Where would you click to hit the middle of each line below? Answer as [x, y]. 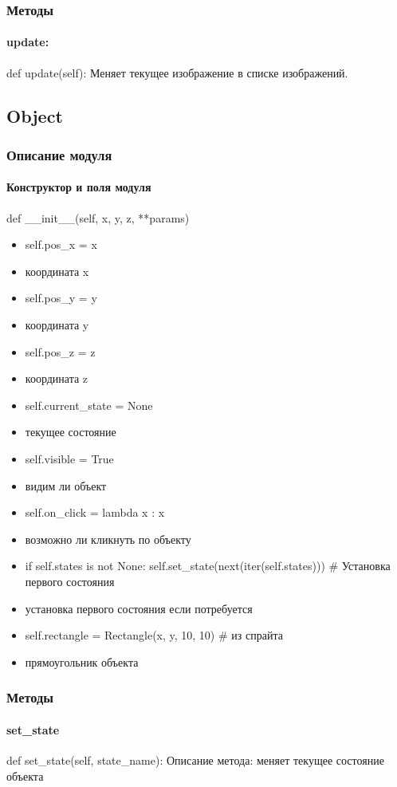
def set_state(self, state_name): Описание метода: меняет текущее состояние [195, 759]
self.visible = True [69, 458]
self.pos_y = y [61, 298]
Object [35, 115]
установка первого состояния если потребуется [139, 608]
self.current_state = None [89, 405]
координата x [57, 271]
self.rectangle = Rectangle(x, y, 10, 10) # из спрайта [154, 635]
